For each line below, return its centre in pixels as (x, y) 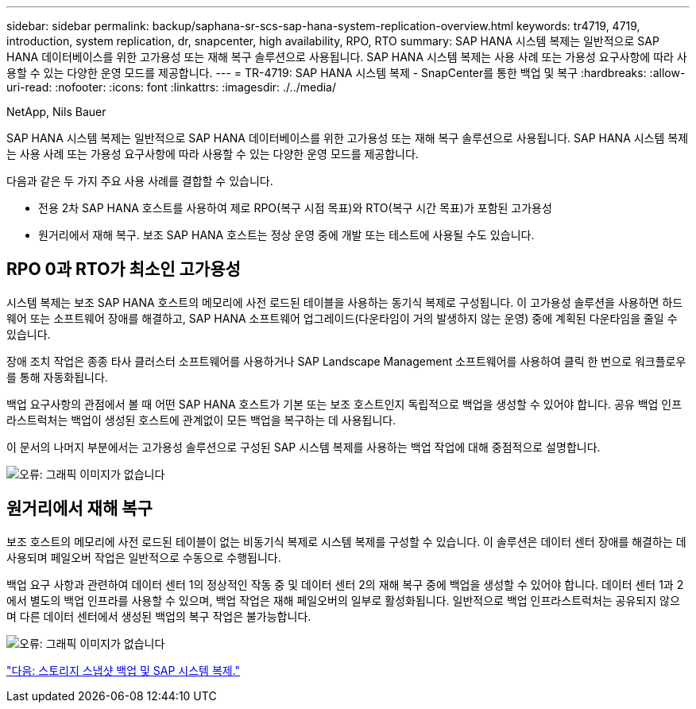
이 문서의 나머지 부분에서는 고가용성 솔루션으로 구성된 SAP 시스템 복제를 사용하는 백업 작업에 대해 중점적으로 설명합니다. (304, 447)
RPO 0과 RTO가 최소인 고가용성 (124, 269)
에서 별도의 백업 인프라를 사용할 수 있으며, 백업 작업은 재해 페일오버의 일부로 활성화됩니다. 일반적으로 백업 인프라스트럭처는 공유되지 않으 (343, 600)
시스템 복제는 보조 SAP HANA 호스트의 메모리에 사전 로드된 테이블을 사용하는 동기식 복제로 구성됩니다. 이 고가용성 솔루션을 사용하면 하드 (345, 302)
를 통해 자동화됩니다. (57, 377)
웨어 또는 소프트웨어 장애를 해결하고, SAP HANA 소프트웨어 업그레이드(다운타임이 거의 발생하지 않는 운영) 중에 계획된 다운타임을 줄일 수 (342, 318)
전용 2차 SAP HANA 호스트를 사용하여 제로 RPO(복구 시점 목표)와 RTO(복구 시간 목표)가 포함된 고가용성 (295, 208)
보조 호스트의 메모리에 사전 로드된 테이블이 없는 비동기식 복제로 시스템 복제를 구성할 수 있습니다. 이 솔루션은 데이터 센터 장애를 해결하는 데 (346, 541)
